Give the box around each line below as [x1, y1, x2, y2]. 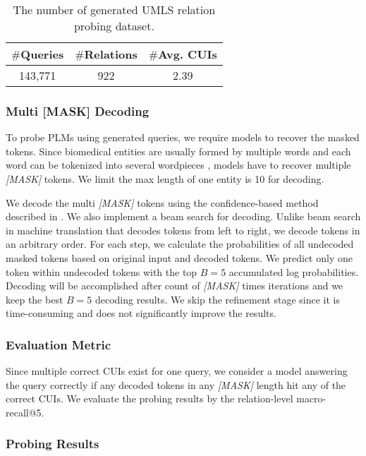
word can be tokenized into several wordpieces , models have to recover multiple [6, 157, 351, 172]
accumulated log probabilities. [228, 264, 359, 279]
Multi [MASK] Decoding [6, 102, 150, 119]
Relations [84, 46, 138, 62]
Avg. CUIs [158, 46, 217, 62]
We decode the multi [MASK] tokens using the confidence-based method [6, 195, 319, 210]
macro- [296, 391, 327, 406]
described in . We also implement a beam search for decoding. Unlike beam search [6, 209, 361, 224]
